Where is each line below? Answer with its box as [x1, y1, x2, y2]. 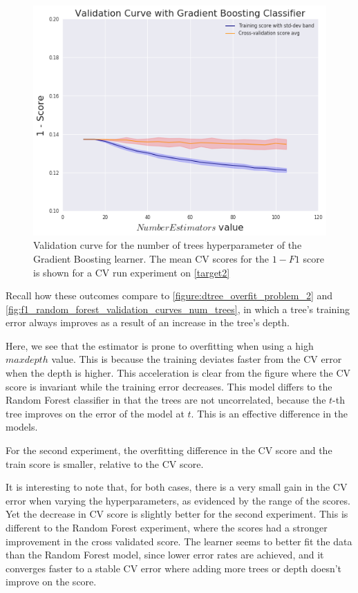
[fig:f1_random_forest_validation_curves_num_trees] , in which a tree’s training [6, 301, 350, 316]
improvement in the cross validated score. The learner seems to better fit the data [6, 534, 352, 548]
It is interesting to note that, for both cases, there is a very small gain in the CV [6, 480, 348, 494]
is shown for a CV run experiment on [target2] [33, 265, 230, 279]
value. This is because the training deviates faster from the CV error [51, 352, 342, 366]
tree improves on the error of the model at [6, 406, 185, 420]
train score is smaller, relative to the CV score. [6, 456, 204, 471]
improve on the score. [6, 574, 97, 589]
